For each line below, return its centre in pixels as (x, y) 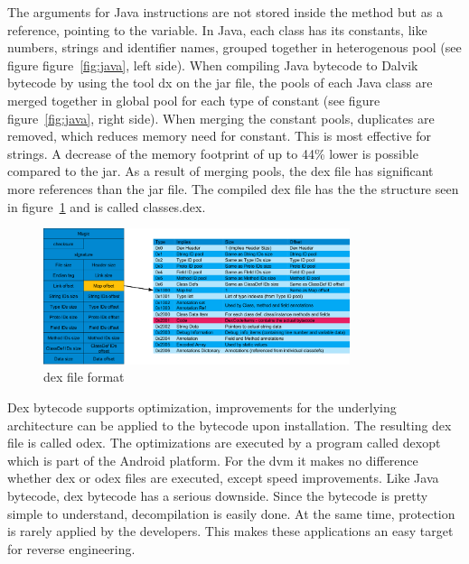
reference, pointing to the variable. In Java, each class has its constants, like (217, 29)
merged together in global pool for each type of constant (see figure (194, 100)
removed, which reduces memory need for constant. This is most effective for (220, 136)
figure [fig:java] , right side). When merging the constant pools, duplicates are (221, 118)
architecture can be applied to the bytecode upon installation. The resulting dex (230, 425)
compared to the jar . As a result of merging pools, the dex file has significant (220, 171)
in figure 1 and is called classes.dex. (107, 206)
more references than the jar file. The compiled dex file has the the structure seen (233, 188)
